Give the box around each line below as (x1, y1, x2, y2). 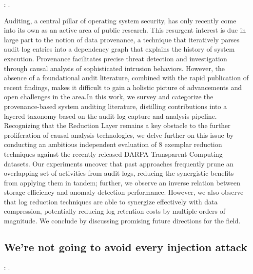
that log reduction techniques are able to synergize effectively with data (4, 196, 218, 206)
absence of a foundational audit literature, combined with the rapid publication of (4, 73, 249, 83)
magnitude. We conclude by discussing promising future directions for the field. (4, 216, 241, 226)
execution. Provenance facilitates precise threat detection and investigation (4, 53, 227, 63)
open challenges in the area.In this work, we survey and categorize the (4, 91, 214, 102)
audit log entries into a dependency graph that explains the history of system (4, 44, 235, 54)
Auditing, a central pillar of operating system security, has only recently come (4, 15, 236, 25)
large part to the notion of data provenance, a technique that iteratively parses (4, 34, 239, 44)
